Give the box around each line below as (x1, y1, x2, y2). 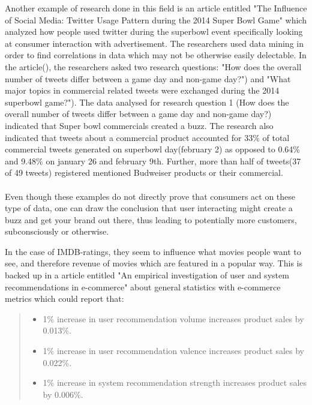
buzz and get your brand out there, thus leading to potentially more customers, (5, 213, 297, 226)
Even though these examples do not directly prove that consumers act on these (5, 190, 296, 202)
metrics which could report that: (5, 292, 124, 305)
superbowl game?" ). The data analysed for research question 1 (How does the (5, 95, 289, 108)
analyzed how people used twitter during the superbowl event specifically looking (5, 25, 303, 38)
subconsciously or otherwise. (5, 225, 109, 238)
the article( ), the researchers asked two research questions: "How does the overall (5, 60, 302, 73)
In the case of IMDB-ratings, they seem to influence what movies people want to (5, 245, 301, 257)
